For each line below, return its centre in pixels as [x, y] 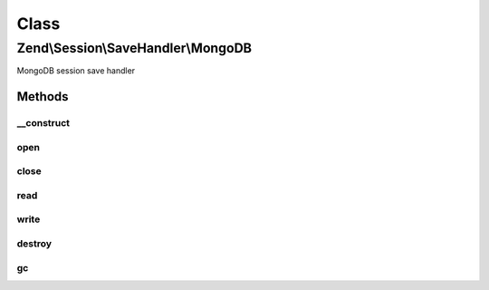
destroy [34, 243]
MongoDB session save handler [76, 71]
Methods [43, 97]
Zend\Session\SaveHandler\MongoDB [134, 48]
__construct [43, 123]
